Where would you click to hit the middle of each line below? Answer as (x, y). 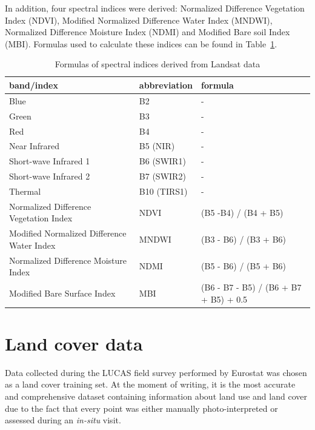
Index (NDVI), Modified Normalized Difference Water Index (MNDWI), (139, 20)
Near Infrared (34, 146)
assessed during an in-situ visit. (63, 420)
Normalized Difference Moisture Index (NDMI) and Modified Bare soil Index (148, 32)
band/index (34, 85)
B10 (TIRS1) (163, 191)
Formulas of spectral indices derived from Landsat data (157, 64)
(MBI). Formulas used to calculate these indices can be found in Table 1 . (141, 43)
